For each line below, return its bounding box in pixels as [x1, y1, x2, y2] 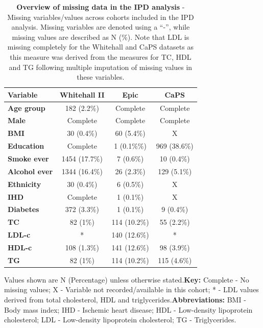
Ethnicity [8, 178, 41, 189]
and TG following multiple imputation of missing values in [9, 61, 193, 72]
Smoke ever [8, 153, 49, 163]
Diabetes [8, 204, 39, 215]
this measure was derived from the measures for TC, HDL [10, 51, 192, 62]
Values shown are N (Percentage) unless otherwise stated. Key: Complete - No [4, 274, 249, 285]
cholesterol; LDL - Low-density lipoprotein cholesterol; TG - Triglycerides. [4, 314, 236, 325]
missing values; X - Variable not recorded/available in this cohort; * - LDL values [4, 284, 259, 295]
